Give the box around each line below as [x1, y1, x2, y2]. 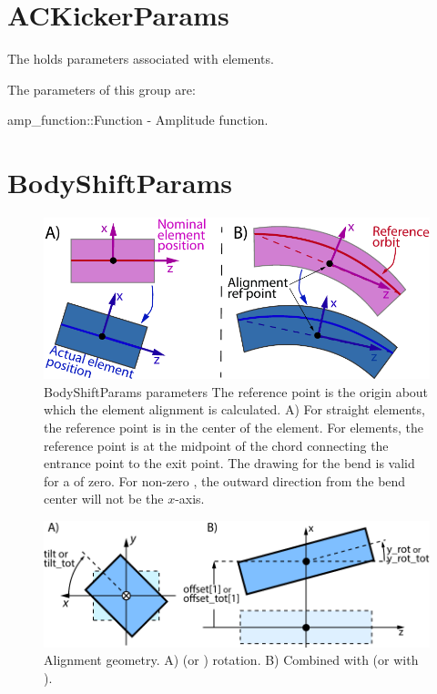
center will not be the [44, 489, 164, 508]
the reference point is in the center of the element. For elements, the [44, 418, 423, 437]
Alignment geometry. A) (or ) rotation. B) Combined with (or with [44, 650, 419, 669]
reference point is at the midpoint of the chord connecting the [44, 435, 389, 454]
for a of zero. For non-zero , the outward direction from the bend [44, 471, 406, 490]
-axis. [175, 489, 205, 508]
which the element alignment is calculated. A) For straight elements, [44, 400, 425, 419]
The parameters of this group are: [7, 79, 196, 98]
